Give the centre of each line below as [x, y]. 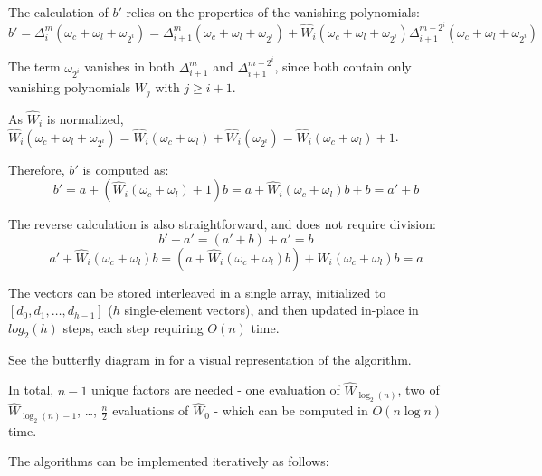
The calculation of [58, 12]
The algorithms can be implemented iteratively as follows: [169, 461]
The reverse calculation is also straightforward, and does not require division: [222, 224]
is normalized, [85, 118]
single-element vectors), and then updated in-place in [271, 310]
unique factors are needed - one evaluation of [216, 390]
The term [34, 67]
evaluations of [151, 410]
